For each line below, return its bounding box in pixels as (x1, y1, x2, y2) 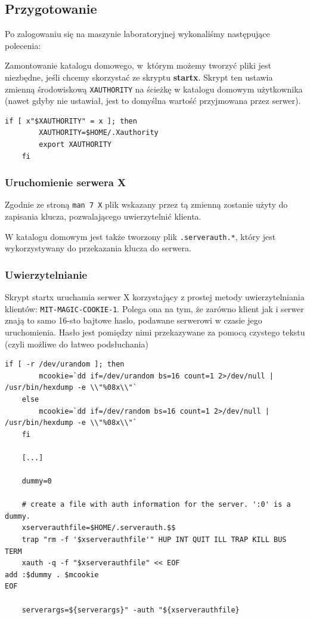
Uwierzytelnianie (5, 267, 88, 282)
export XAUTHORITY (39, 140, 111, 149)
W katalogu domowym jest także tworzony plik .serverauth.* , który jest (5, 230, 276, 242)
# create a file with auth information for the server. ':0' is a (21, 500, 291, 509)
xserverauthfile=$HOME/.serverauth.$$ (21, 523, 176, 532)
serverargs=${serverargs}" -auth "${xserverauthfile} (21, 605, 240, 614)
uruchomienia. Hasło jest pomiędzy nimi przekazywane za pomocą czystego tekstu (5, 325, 305, 338)
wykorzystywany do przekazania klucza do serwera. (5, 242, 191, 254)
